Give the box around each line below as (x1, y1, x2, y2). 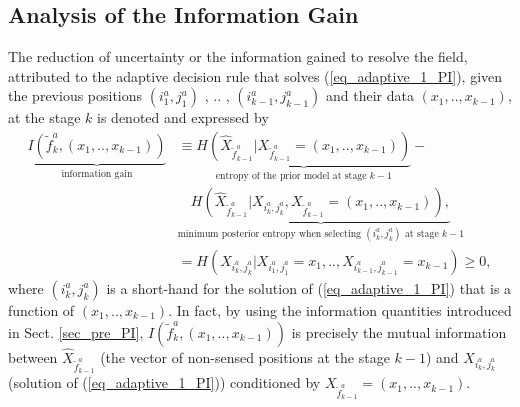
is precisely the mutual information (291, 321, 507, 342)
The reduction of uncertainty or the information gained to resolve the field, (8, 46, 468, 67)
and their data (325, 85, 414, 106)
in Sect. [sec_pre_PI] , (8, 321, 144, 342)
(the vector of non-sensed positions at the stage (100, 346, 390, 367)
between (8, 346, 58, 367)
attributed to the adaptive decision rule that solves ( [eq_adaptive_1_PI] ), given (8, 65, 503, 86)
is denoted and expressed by (97, 107, 269, 128)
